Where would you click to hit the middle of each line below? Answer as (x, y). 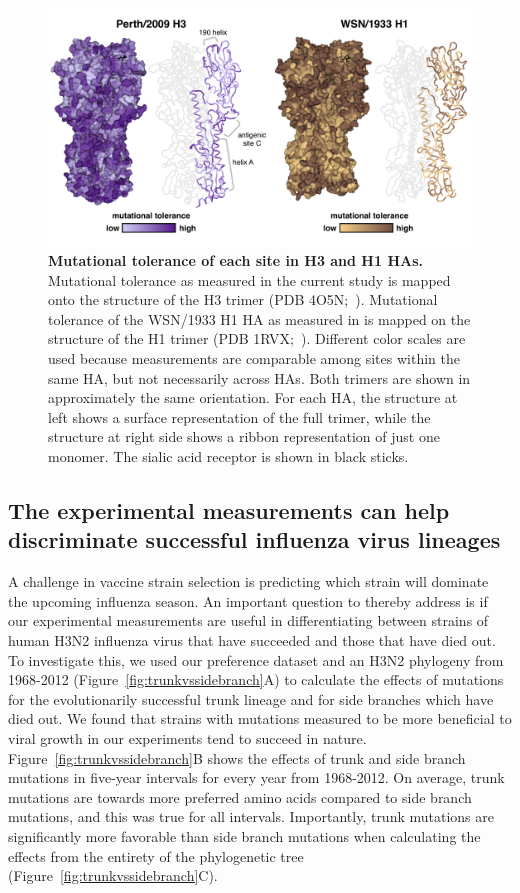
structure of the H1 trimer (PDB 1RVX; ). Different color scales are (257, 338)
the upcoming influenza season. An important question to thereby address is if (248, 600)
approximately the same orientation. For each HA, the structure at (253, 397)
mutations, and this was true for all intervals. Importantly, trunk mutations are (251, 816)
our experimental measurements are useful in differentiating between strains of (248, 620)
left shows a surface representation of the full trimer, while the (239, 416)
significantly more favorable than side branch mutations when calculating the (244, 835)
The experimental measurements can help (229, 510)
